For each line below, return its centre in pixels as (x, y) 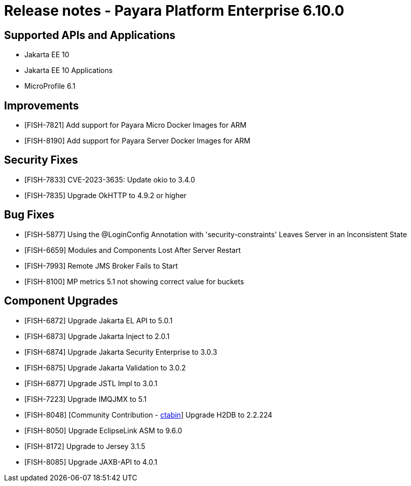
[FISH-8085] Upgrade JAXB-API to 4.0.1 (91, 462)
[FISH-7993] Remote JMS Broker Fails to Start (101, 266)
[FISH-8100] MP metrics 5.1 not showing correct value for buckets (134, 281)
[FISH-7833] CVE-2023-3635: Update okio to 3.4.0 (110, 179)
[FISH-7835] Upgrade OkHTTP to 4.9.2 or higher (105, 195)
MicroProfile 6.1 (50, 86)
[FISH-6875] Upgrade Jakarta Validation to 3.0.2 (105, 367)
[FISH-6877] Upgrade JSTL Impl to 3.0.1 (91, 383)
